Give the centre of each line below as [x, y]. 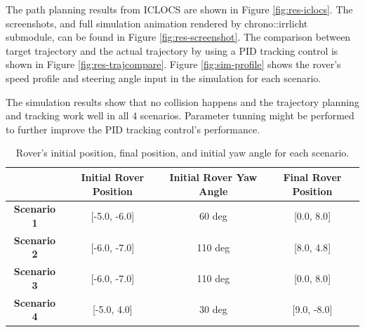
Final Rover [312, 177]
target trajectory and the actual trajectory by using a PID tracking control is [172, 50]
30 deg [213, 309]
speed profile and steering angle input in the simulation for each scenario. [164, 78]
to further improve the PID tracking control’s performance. [133, 129]
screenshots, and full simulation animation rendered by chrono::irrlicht [157, 23]
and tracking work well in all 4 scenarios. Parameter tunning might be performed [180, 115]
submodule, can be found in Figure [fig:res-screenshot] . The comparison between [178, 37]
